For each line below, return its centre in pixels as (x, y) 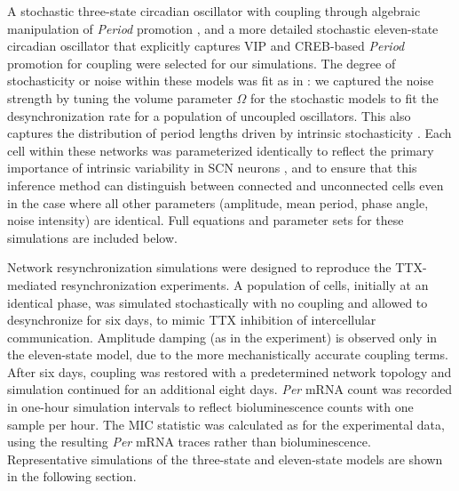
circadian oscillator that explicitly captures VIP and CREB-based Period (206, 46)
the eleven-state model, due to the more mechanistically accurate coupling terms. (228, 354)
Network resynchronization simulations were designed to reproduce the (199, 267)
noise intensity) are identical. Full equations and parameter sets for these (206, 220)
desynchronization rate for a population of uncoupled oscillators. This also (209, 115)
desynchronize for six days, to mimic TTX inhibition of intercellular (192, 320)
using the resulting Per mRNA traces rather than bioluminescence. (189, 442)
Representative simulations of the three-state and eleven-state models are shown (225, 459)
